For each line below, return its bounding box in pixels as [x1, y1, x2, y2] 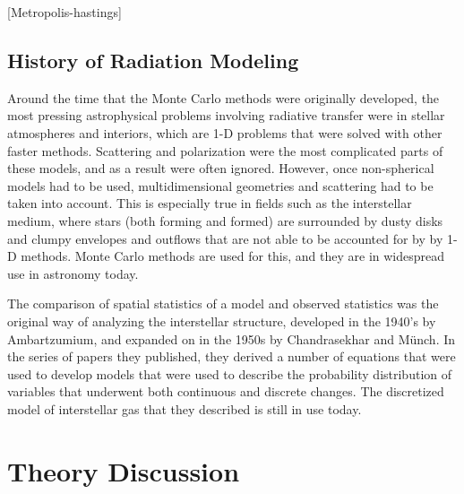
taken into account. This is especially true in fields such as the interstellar [7, 194, 412, 212]
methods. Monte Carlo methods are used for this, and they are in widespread [21, 247, 445, 265]
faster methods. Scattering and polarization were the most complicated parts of [7, 141, 443, 160]
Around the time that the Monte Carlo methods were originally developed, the [7, 88, 440, 107]
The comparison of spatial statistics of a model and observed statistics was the [7, 294, 439, 313]
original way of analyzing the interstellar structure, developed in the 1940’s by [7, 311, 436, 330]
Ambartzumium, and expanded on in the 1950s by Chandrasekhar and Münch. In [7, 329, 456, 348]
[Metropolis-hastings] [7, 3, 122, 21]
